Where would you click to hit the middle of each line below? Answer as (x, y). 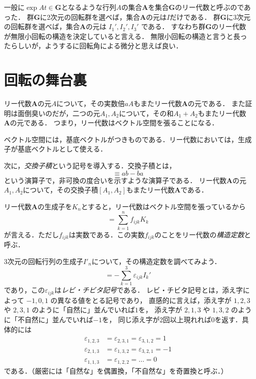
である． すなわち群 (173, 26)
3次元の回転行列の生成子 (44, 261)
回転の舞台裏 (46, 80)
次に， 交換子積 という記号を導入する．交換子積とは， (90, 166)
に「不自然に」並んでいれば (49, 319)
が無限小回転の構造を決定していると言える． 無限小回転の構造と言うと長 (122, 36)
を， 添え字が (160, 310)
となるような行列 (89, 7)
